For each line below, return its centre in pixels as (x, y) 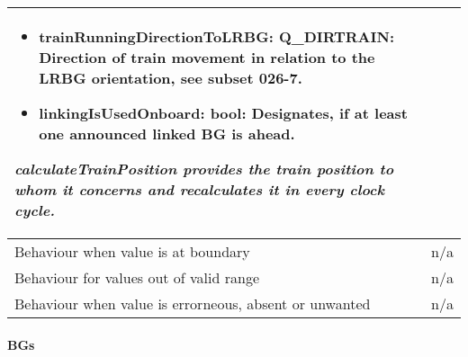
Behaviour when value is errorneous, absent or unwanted (193, 303)
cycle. (35, 210)
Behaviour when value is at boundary (132, 251)
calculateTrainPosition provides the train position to (204, 169)
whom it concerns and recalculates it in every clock (200, 189)
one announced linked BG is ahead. (167, 134)
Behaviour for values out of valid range (137, 277)
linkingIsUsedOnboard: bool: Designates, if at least (223, 113)
